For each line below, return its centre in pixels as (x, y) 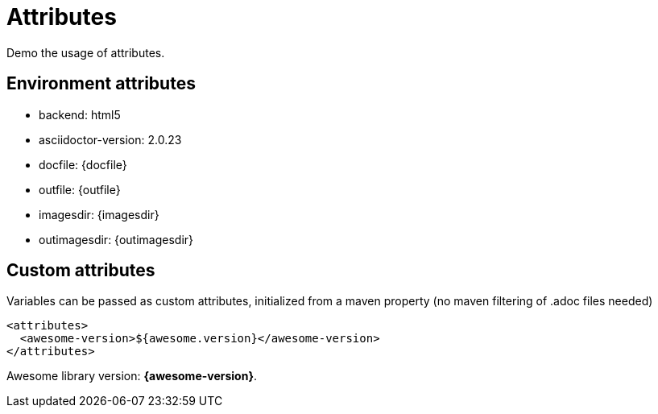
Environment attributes (101, 84)
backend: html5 (80, 114)
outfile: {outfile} (80, 189)
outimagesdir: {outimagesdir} (116, 239)
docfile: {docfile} (83, 164)
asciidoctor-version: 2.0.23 (110, 139)
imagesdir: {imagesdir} (99, 214)
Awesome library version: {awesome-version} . (132, 376)
